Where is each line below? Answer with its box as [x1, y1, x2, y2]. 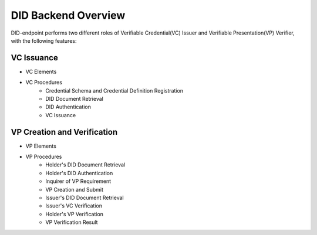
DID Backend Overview [11, 9, 126, 22]
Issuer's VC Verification [45, 202, 103, 209]
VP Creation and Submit [45, 186, 104, 193]
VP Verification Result [45, 219, 98, 226]
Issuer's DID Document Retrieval [45, 194, 124, 202]
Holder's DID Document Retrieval [45, 161, 126, 168]
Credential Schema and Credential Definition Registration [45, 87, 184, 94]
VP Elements [25, 142, 57, 149]
